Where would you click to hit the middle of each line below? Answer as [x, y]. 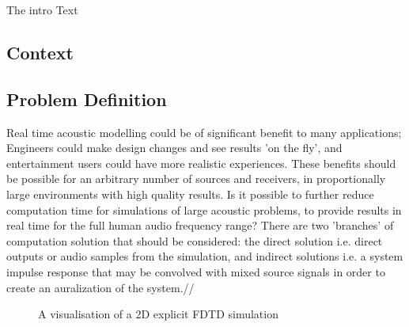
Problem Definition [87, 99]
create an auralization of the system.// [100, 287]
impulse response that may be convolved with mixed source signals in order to [196, 271]
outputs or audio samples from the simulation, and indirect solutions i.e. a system [205, 256]
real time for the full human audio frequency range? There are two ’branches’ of [200, 225]
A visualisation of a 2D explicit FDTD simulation [158, 314]
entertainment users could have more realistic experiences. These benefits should [201, 163]
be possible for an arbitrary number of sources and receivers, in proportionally [196, 179]
